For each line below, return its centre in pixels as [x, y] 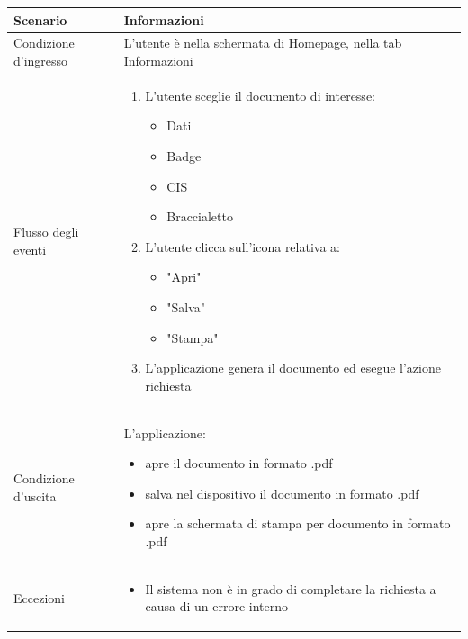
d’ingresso [41, 60]
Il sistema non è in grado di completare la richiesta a [291, 588]
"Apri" [184, 277]
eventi [30, 249]
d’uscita [35, 495]
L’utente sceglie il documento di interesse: [260, 95]
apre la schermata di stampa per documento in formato [298, 523]
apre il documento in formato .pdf [239, 463]
